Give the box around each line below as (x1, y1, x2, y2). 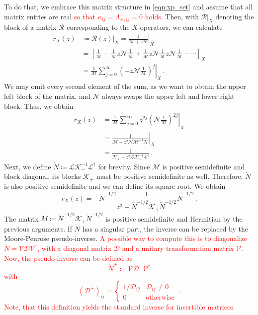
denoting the (215, 11, 254, 21)
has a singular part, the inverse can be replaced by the (82, 223, 248, 234)
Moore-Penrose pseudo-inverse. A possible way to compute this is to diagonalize (4, 233, 247, 243)
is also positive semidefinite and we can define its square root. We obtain (4, 180, 226, 191)
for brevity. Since (98, 161, 150, 171)
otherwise (146, 294, 174, 302)
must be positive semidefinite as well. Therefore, (96, 171, 243, 181)
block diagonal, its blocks (4, 171, 81, 181)
